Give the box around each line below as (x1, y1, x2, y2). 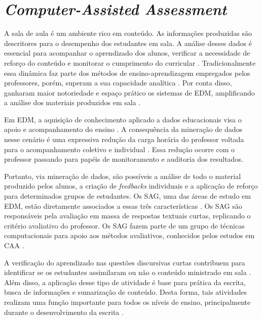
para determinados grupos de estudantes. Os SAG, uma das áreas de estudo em (4, 191, 251, 201)
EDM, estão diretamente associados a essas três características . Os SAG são (4, 200, 242, 211)
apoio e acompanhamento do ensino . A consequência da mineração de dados (4, 124, 243, 134)
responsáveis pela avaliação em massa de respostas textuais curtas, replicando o (4, 210, 251, 221)
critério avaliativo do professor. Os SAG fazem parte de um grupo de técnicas (4, 220, 245, 231)
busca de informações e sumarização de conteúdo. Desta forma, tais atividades (4, 287, 247, 297)
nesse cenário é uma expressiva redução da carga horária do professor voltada (4, 134, 244, 145)
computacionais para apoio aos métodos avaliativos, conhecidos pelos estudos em (4, 230, 255, 241)
